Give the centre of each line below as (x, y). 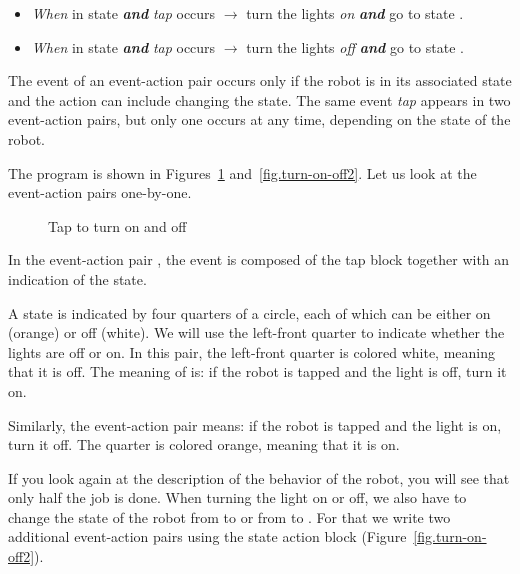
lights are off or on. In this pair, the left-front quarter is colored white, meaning (252, 351)
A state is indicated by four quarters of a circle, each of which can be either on (249, 312)
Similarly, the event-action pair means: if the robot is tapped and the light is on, (255, 424)
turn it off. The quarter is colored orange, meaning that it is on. (204, 444)
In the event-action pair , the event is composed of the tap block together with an (259, 259)
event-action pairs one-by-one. (100, 192)
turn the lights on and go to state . (355, 13)
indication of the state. (77, 278)
